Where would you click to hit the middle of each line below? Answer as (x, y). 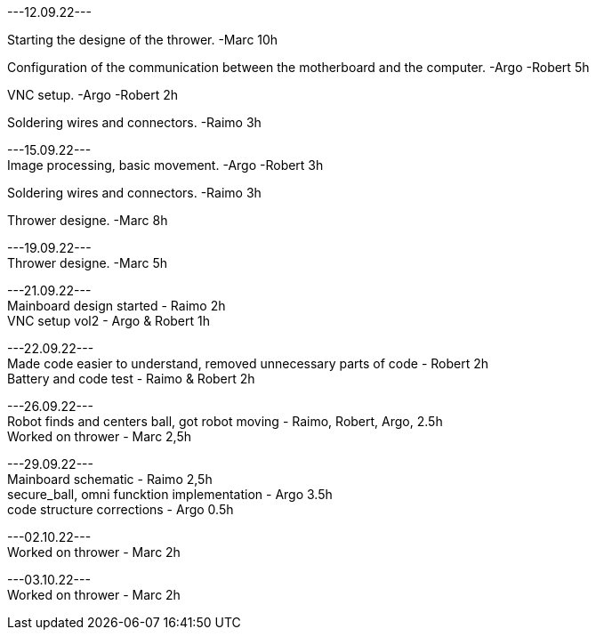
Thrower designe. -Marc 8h (88, 220)
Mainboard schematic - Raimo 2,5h (110, 479)
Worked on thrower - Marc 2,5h (100, 436)
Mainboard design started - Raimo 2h (117, 306)
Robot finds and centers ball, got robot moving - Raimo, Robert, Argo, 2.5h (225, 421)
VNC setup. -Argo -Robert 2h (93, 95)
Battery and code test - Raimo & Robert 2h (131, 379)
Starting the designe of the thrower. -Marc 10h (143, 40)
